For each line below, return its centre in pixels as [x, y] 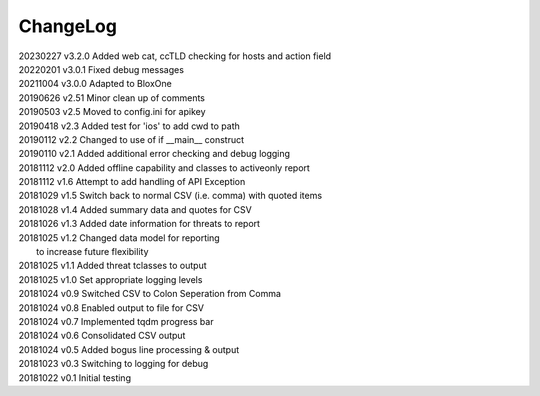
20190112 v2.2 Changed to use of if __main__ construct [131, 139]
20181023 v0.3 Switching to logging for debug [113, 364]
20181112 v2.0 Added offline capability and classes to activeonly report [164, 167]
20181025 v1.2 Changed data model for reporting [119, 237]
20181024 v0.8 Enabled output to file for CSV [111, 307]
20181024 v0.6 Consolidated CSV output [102, 336]
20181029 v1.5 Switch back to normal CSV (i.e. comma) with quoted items [170, 196]
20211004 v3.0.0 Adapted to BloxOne [95, 84]
